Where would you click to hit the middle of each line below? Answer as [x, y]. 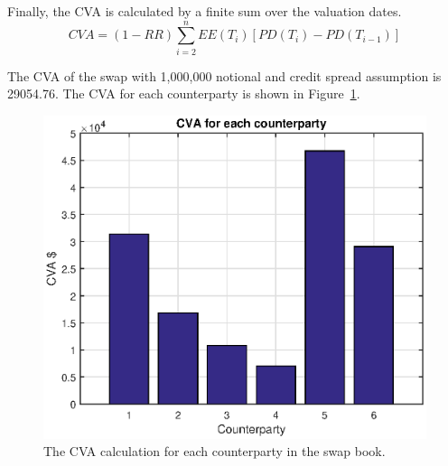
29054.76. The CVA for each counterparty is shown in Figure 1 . [184, 93]
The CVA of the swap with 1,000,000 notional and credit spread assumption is [224, 75]
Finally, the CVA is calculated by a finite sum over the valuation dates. [205, 11]
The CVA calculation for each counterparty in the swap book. [215, 451]
